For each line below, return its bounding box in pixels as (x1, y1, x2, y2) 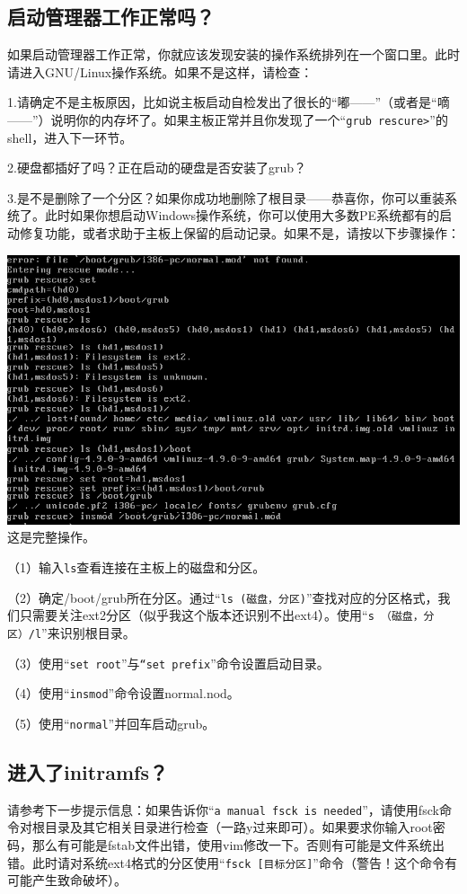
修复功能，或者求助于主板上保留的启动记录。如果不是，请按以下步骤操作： (19, 224, 460, 243)
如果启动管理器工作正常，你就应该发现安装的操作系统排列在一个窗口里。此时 (7, 45, 460, 64)
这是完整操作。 (7, 527, 95, 546)
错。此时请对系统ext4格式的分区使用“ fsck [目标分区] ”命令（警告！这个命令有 (7, 853, 457, 872)
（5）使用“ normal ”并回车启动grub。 (7, 713, 216, 732)
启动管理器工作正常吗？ (7, 3, 215, 31)
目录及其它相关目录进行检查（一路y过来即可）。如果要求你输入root (44, 818, 433, 836)
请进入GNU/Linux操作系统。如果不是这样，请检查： (7, 62, 313, 81)
